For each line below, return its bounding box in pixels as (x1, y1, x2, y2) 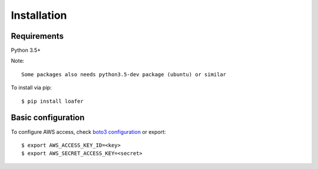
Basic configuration (11, 113, 85, 123)
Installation (11, 9, 67, 22)
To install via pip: (11, 84, 52, 91)
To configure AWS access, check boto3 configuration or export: (11, 128, 166, 135)
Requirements (11, 31, 64, 41)
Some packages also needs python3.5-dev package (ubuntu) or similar (21, 71, 227, 77)
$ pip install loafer (21, 97, 84, 104)
